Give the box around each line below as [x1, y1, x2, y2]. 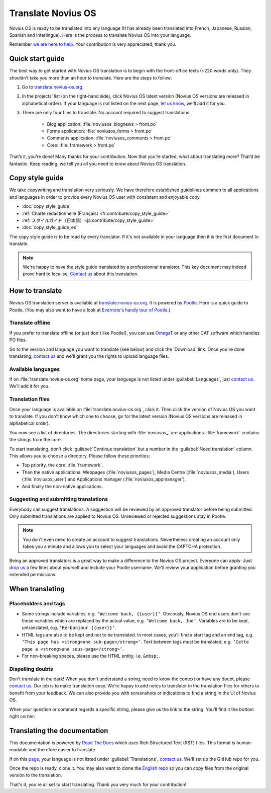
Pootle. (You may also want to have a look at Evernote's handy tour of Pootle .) [9, 307, 171, 313]
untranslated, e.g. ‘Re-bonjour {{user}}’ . [22, 624, 116, 631]
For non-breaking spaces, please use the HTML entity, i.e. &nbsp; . [22, 653, 161, 659]
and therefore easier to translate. [28, 747, 97, 753]
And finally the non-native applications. [22, 483, 103, 489]
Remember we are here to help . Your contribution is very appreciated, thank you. [9, 41, 177, 47]
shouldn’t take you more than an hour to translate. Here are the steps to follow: [9, 74, 172, 81]
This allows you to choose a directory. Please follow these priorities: [9, 453, 150, 459]
